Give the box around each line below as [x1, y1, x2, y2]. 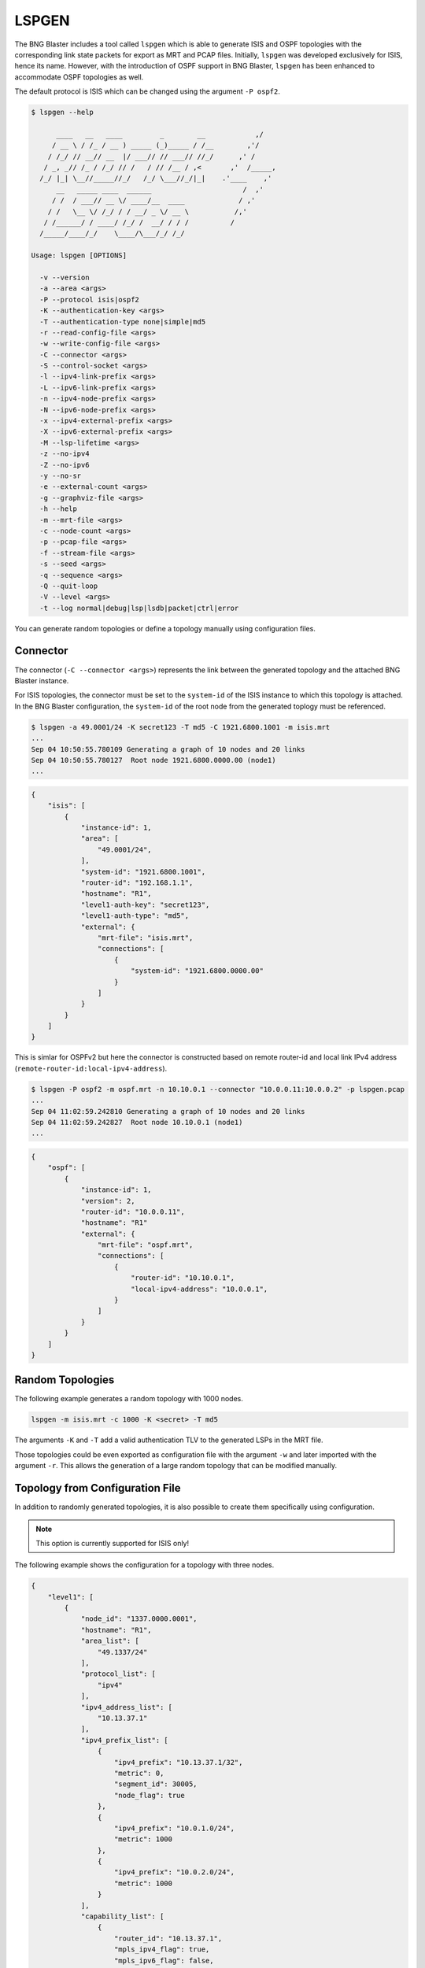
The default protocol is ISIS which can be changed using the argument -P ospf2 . [14, 87, 281, 96]
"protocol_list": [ [80, 1670, 157, 1678]
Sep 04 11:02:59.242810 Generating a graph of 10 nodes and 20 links [31, 1107, 305, 1115]
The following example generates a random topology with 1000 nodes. [14, 1394, 244, 1404]
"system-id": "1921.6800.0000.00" [130, 967, 264, 975]
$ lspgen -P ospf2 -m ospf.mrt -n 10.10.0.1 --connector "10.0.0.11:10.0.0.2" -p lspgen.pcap [31, 1085, 405, 1093]
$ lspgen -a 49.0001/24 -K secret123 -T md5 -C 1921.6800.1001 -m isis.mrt [31, 723, 331, 731]
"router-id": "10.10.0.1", [130, 1274, 235, 1282]
